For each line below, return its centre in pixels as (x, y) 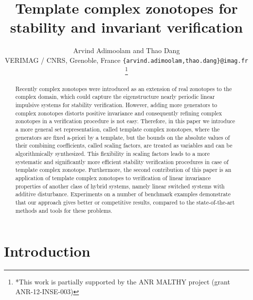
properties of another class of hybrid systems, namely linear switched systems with (120, 186)
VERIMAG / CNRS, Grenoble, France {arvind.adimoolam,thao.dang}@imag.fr (126, 60)
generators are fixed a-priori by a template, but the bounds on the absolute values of (123, 137)
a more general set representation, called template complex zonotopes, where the (117, 129)
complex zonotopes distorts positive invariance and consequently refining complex (118, 113)
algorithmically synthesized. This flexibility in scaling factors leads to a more (112, 153)
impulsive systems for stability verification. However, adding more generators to (116, 105)
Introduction (47, 251)
